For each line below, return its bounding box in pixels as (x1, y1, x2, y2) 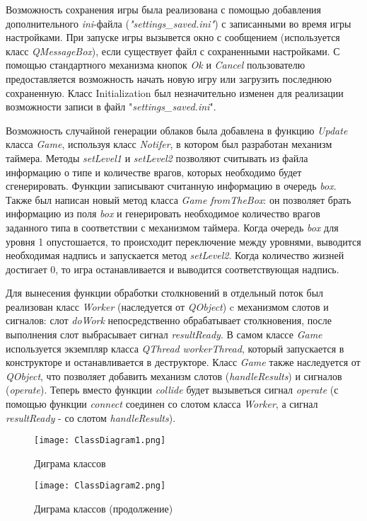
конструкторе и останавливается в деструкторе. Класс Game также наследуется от (6, 355, 361, 370)
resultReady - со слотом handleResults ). (6, 410, 176, 425)
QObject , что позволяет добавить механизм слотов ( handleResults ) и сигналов (6, 368, 342, 383)
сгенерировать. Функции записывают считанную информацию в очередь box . (6, 178, 337, 193)
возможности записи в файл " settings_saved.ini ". (6, 99, 216, 114)
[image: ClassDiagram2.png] (34, 481, 166, 491)
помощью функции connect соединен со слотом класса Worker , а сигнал (6, 396, 318, 411)
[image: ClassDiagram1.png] (34, 435, 166, 446)
